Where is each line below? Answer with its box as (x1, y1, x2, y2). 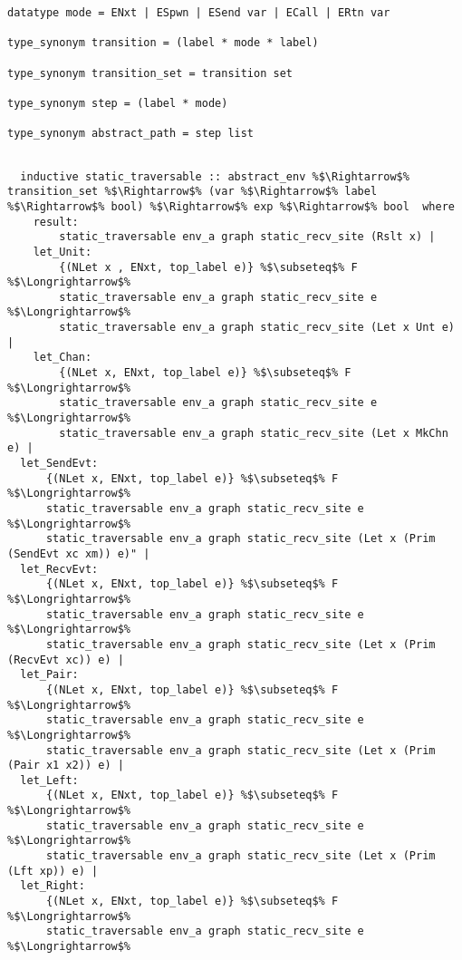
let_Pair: (20, 668, 79, 682)
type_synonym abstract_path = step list (7, 127, 255, 141)
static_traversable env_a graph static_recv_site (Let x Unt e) (59, 321, 455, 335)
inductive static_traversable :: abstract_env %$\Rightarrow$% (20, 170, 409, 183)
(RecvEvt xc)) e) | (7, 653, 124, 666)
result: (33, 215, 79, 228)
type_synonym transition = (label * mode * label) (7, 36, 319, 50)
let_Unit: (33, 245, 92, 258)
